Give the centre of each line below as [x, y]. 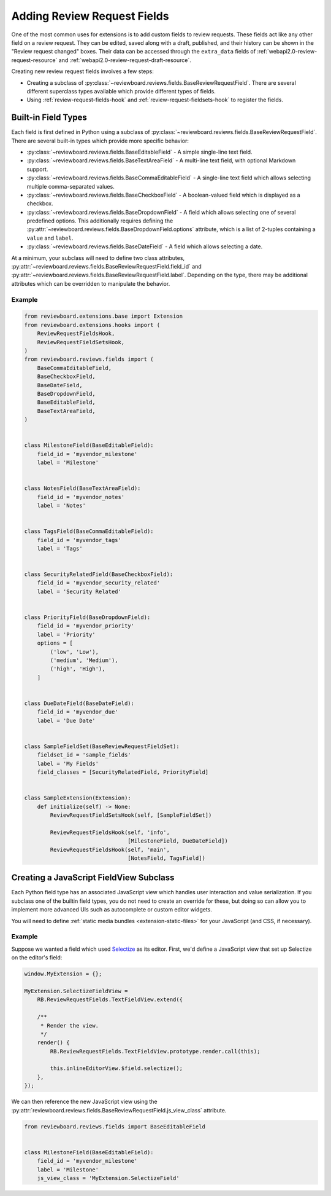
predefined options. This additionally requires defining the [100, 221]
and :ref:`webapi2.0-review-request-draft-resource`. [125, 60]
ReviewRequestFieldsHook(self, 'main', [110, 849]
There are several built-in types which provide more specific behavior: [100, 141]
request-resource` [34, 60]
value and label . [50, 238]
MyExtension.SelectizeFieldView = [76, 991]
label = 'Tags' [60, 548]
